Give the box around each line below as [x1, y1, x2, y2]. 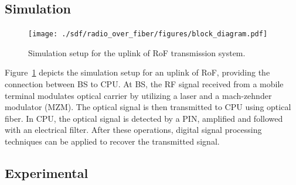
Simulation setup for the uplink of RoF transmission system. [28, 46, 246, 59]
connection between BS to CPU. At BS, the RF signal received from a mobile [5, 78, 284, 90]
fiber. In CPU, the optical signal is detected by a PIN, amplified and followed [5, 112, 283, 124]
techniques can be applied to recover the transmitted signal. [5, 135, 220, 148]
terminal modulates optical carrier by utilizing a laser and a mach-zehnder [5, 89, 272, 101]
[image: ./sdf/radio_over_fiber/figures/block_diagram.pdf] [28, 30, 268, 39]
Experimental [5, 164, 89, 181]
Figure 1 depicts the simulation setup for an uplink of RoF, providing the [5, 66, 270, 78]
